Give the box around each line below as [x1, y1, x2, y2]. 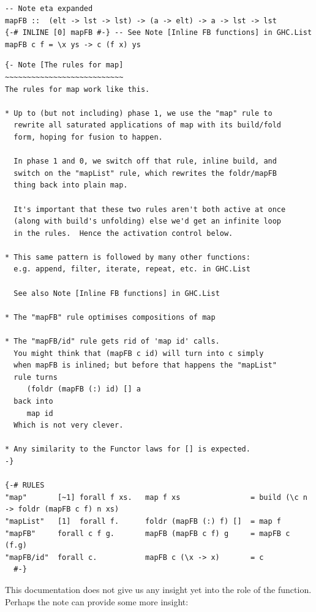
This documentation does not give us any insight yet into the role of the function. [5, 583, 312, 595]
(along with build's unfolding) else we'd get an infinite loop [13, 217, 282, 226]
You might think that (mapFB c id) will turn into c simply [13, 349, 264, 358]
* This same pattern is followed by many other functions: [5, 252, 250, 262]
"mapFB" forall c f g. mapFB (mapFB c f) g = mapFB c [5, 529, 290, 538]
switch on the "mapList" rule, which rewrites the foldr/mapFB [13, 168, 277, 178]
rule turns [13, 372, 58, 382]
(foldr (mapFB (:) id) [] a [26, 385, 141, 394]
